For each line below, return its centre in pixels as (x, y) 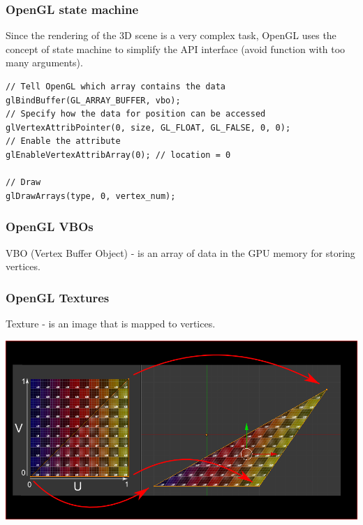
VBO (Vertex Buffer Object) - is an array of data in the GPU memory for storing (180, 252)
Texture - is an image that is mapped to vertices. (111, 323)
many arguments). (44, 62)
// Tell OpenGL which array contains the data (116, 87)
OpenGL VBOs (50, 227)
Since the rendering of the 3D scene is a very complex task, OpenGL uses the (171, 35)
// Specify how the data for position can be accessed (136, 114)
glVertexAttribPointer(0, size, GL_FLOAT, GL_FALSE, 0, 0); (148, 127)
